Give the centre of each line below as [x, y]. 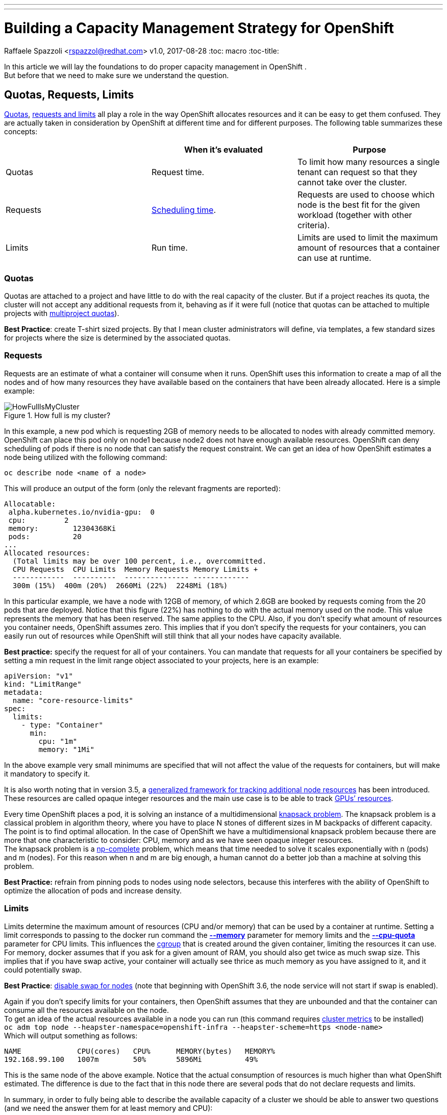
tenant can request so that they [357, 172]
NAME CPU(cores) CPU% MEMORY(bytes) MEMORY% [140, 1051]
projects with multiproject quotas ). [62, 313]
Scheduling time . [184, 210]
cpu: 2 [39, 520]
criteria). [314, 225]
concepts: [21, 132]
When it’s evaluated [224, 150]
